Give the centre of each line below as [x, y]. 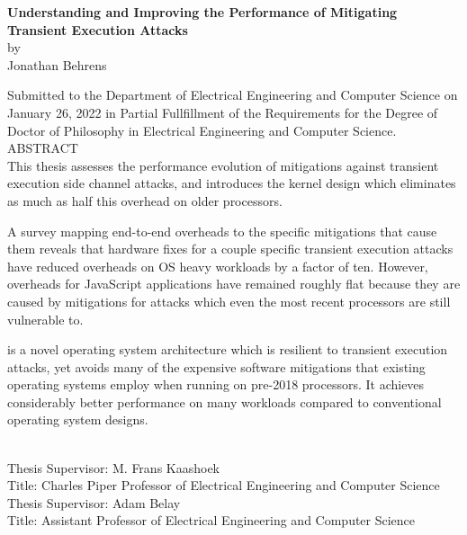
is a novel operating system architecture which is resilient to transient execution [228, 349]
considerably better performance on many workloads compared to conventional [225, 401]
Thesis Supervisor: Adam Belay [94, 502]
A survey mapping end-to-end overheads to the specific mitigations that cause [222, 231]
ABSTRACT [43, 148]
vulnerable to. [45, 319]
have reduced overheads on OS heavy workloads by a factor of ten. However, [218, 266]
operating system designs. [78, 419]
